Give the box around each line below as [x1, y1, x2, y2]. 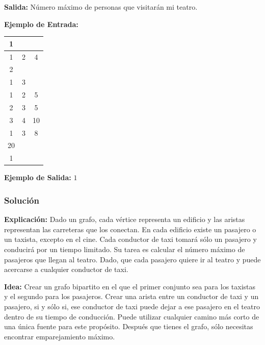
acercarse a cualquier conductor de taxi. [4, 264, 128, 275]
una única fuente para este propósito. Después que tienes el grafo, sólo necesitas [4, 321, 253, 332]
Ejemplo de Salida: [4, 172, 71, 183]
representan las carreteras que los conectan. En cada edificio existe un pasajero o [4, 224, 256, 234]
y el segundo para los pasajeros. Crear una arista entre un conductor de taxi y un [4, 291, 259, 302]
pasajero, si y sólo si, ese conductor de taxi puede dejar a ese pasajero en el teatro [4, 301, 260, 311]
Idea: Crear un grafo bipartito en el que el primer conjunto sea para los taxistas [4, 281, 256, 291]
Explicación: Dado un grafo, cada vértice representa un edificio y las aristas [4, 214, 245, 225]
